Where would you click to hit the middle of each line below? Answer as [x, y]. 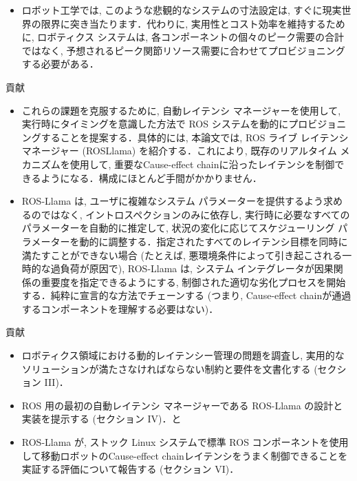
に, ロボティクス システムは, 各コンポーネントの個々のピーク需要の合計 [183, 37]
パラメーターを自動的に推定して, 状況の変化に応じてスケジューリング [178, 228]
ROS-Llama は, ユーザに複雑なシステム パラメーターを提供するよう [173, 201]
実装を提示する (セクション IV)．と [101, 419]
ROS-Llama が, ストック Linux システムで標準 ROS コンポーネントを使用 [185, 442]
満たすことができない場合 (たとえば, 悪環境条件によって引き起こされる [182, 255]
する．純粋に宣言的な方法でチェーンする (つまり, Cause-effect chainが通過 [186, 295]
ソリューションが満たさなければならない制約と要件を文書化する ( [170, 368]
